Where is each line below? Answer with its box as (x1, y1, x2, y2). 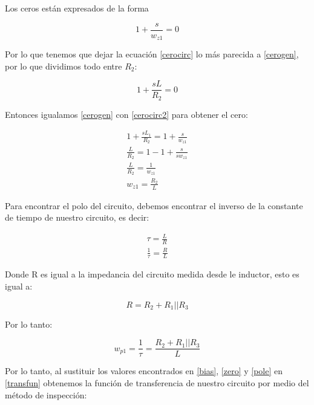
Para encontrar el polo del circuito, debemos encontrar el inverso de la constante (5, 199, 303, 212)
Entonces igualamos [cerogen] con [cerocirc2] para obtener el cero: (5, 108, 248, 120)
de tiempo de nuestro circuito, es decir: (5, 211, 149, 224)
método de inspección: (5, 388, 87, 401)
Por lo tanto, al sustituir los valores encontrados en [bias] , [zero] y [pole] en (5, 364, 283, 377)
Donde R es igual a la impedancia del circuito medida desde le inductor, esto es (5, 268, 299, 280)
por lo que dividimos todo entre (5, 59, 122, 72)
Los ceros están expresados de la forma (5, 2, 149, 14)
